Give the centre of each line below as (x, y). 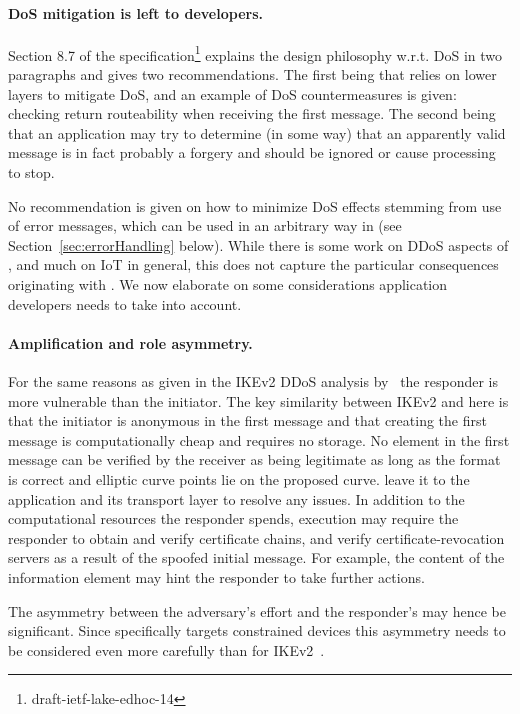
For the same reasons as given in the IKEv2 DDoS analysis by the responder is (253, 380)
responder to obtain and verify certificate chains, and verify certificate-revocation (256, 537)
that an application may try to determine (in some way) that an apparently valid (257, 132)
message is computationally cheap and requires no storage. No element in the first (259, 439)
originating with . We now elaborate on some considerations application (228, 283)
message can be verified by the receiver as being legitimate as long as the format (254, 459)
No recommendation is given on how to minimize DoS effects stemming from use (255, 205)
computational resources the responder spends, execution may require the (233, 518)
